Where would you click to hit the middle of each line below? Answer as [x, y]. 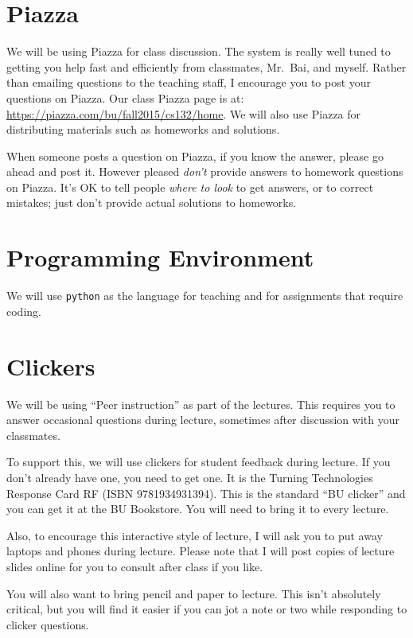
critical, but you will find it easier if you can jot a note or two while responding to [207, 609]
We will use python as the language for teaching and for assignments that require [205, 296]
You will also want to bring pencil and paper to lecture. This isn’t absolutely [194, 593]
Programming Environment [160, 257]
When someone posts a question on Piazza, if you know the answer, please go [195, 156]
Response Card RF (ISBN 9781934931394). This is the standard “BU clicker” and [206, 493]
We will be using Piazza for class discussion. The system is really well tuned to [199, 51]
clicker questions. [48, 624]
